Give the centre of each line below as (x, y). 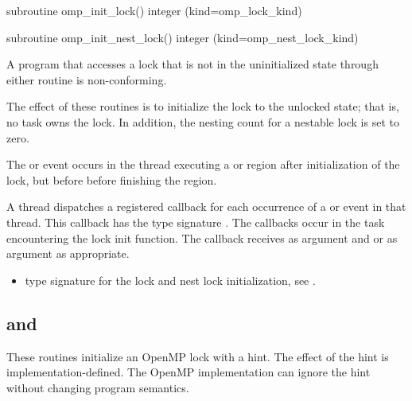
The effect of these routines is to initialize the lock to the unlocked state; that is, (203, 106)
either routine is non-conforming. (87, 79)
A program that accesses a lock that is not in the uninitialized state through (192, 64)
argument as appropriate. (68, 253)
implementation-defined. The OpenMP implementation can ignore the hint (189, 372)
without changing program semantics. (98, 387)
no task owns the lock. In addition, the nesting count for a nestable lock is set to (203, 121)
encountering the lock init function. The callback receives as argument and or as (202, 237)
